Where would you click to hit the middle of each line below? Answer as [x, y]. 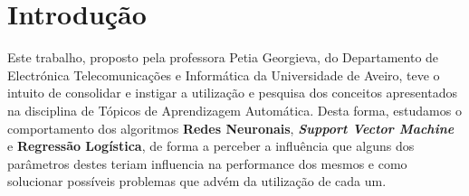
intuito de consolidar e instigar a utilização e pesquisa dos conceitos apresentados [232, 93]
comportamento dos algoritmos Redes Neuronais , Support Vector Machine [231, 128]
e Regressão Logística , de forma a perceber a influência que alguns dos [211, 146]
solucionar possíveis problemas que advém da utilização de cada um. [197, 181]
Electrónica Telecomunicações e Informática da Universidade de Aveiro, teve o [224, 75]
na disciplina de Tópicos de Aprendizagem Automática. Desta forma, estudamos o [234, 110]
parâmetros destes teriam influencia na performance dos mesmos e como [207, 163]
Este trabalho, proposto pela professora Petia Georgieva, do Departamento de [223, 57]
